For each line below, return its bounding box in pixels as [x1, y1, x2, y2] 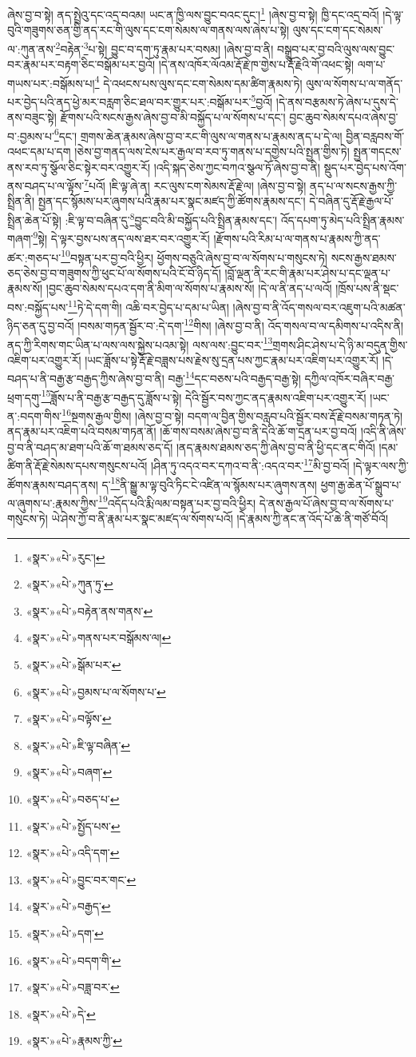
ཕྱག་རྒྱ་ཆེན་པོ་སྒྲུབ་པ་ [320, 476, 402, 493]
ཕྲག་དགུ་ [7, 389, 42, 405]
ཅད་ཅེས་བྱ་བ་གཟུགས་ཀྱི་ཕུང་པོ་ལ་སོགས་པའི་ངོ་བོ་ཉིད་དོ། [7, 264, 221, 281]
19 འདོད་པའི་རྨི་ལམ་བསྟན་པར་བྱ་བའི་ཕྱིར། [98, 492, 256, 511]
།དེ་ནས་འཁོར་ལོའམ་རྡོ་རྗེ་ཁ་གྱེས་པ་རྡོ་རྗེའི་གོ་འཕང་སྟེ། [158, 56, 355, 73]
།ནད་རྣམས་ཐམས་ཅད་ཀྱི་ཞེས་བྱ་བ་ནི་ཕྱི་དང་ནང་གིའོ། [176, 438, 375, 455]
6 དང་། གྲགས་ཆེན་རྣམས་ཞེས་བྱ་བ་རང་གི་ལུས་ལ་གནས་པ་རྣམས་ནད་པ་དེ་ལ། [53, 125, 343, 144]
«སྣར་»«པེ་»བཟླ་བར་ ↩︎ [26, 979, 120, 995]
